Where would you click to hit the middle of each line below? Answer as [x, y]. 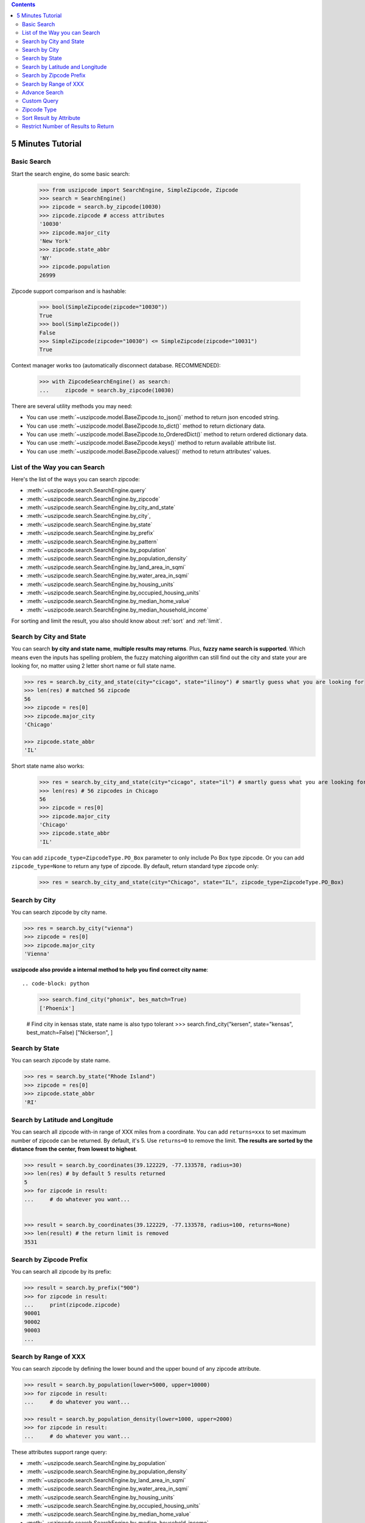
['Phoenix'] [57, 1008]
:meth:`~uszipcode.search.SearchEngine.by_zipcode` [93, 499]
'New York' [55, 241]
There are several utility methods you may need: [72, 406]
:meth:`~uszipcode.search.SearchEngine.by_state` [89, 525]
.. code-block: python [56, 984]
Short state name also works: [48, 766]
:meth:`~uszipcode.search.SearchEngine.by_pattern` [92, 542]
